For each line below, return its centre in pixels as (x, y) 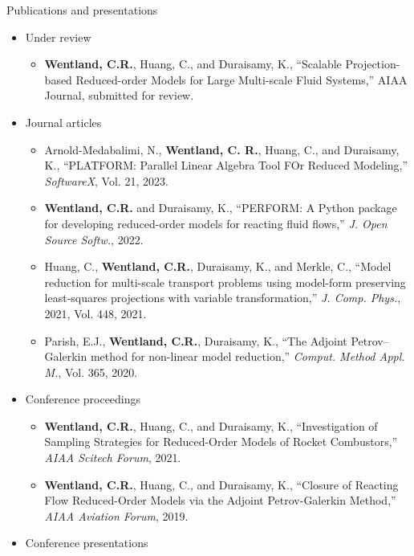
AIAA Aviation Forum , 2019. (116, 515)
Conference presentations (87, 543)
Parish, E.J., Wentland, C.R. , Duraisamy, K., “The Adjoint (196, 340)
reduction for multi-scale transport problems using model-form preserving (225, 282)
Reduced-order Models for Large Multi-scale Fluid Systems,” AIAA (241, 79)
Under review (58, 37)
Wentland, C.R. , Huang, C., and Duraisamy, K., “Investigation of (211, 425)
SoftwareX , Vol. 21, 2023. (106, 180)
